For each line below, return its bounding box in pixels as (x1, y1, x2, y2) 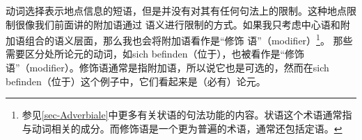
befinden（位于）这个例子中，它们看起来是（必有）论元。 (6, 73, 266, 88)
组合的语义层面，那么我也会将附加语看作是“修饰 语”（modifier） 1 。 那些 (24, 31, 353, 47)
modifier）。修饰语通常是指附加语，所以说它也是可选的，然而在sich (29, 60, 329, 75)
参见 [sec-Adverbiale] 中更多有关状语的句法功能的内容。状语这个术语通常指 (22, 107, 352, 122)
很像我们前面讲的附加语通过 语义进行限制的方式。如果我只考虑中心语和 (15, 17, 340, 31)
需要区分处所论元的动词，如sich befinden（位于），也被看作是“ (6, 46, 285, 61)
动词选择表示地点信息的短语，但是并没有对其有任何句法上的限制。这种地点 (6, 3, 347, 17)
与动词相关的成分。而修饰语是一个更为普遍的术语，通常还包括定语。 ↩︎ (22, 121, 343, 135)
